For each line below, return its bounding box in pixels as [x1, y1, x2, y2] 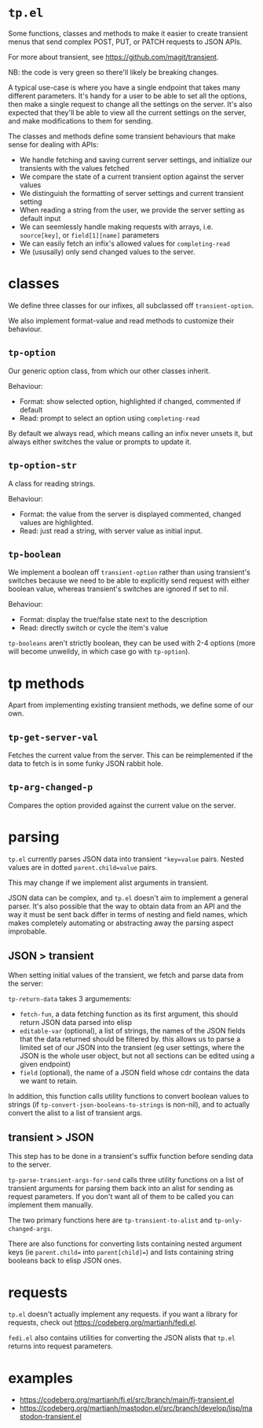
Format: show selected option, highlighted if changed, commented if [19, 396, 241, 406]
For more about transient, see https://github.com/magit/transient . [8, 52, 219, 61]
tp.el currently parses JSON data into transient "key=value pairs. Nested [8, 854, 245, 864]
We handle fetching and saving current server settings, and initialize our [19, 155, 253, 165]
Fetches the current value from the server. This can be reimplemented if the [8, 750, 254, 760]
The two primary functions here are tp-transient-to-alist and [8, 1215, 213, 1225]
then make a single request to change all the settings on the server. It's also [8, 99, 253, 109]
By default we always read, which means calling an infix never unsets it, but [8, 428, 254, 438]
